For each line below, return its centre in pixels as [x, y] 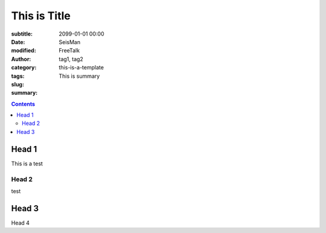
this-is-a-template [81, 68]
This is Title [41, 16]
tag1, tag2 [71, 59]
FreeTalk [69, 51]
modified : [24, 51]
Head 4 [21, 223]
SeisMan [70, 42]
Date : [18, 42]
